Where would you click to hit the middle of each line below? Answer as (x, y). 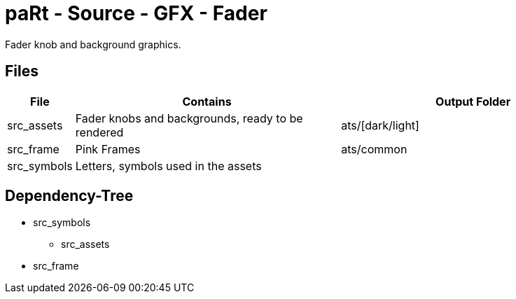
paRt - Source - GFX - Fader (136, 13)
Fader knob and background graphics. (93, 44)
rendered (99, 132)
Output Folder (473, 101)
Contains (207, 101)
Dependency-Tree (69, 196)
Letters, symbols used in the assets (168, 166)
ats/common (374, 149)
